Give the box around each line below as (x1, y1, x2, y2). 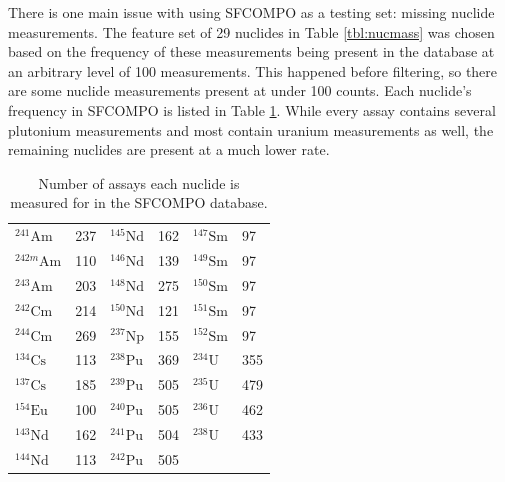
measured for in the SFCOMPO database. (10, 192, 268, 213)
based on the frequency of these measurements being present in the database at (8, 41, 495, 62)
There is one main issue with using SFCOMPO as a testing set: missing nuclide (8, 2, 495, 22)
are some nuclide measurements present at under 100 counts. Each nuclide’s (8, 80, 472, 101)
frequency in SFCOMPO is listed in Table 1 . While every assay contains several (8, 99, 496, 120)
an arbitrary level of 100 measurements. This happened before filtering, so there (8, 60, 498, 81)
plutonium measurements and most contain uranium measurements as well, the (8, 119, 494, 140)
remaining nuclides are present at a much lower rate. (8, 139, 330, 160)
